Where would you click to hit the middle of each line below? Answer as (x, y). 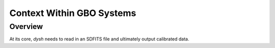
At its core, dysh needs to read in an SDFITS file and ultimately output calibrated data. (99, 39)
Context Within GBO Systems (73, 13)
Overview (26, 26)
